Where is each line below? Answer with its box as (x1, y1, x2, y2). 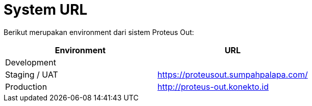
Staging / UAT (5, 69, 58, 80)
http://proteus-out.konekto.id (157, 81, 269, 92)
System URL (4, 1, 88, 18)
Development (5, 57, 56, 67)
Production (5, 81, 47, 92)
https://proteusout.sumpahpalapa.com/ (157, 69, 308, 80)
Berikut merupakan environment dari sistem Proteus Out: (4, 27, 194, 37)
